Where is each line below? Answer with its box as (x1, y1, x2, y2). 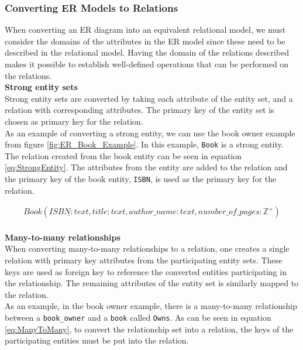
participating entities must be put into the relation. (5, 334, 189, 346)
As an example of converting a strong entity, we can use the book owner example (5, 126, 295, 139)
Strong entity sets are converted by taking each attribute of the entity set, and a (5, 92, 293, 104)
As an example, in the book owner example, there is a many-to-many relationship (5, 300, 298, 312)
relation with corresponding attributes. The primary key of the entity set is (5, 104, 274, 116)
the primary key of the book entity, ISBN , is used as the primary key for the (5, 173, 277, 184)
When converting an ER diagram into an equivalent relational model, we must (5, 23, 286, 36)
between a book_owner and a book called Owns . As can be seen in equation (5, 311, 271, 324)
